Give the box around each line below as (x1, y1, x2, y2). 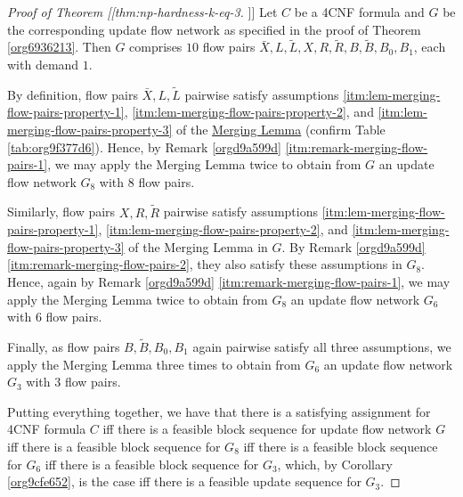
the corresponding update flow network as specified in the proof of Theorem (7, 20, 421, 38)
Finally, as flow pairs (7, 337, 120, 355)
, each (413, 37, 446, 56)
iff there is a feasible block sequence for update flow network (102, 420, 432, 438)
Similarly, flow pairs (7, 202, 116, 221)
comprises (129, 37, 183, 56)
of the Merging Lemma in (128, 237, 268, 256)
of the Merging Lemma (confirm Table (176, 120, 386, 138)
